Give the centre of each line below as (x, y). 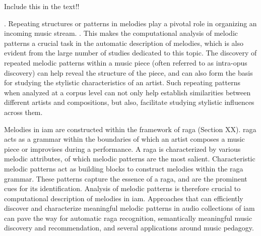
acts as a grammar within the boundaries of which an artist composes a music (124, 139)
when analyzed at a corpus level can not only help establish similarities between (127, 92)
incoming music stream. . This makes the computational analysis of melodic (121, 33)
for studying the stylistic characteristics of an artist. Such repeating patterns (122, 82)
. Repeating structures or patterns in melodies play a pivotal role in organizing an (130, 23)
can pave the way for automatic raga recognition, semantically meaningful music (128, 218)
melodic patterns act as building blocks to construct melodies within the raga (124, 168)
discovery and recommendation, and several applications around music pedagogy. (129, 228)
